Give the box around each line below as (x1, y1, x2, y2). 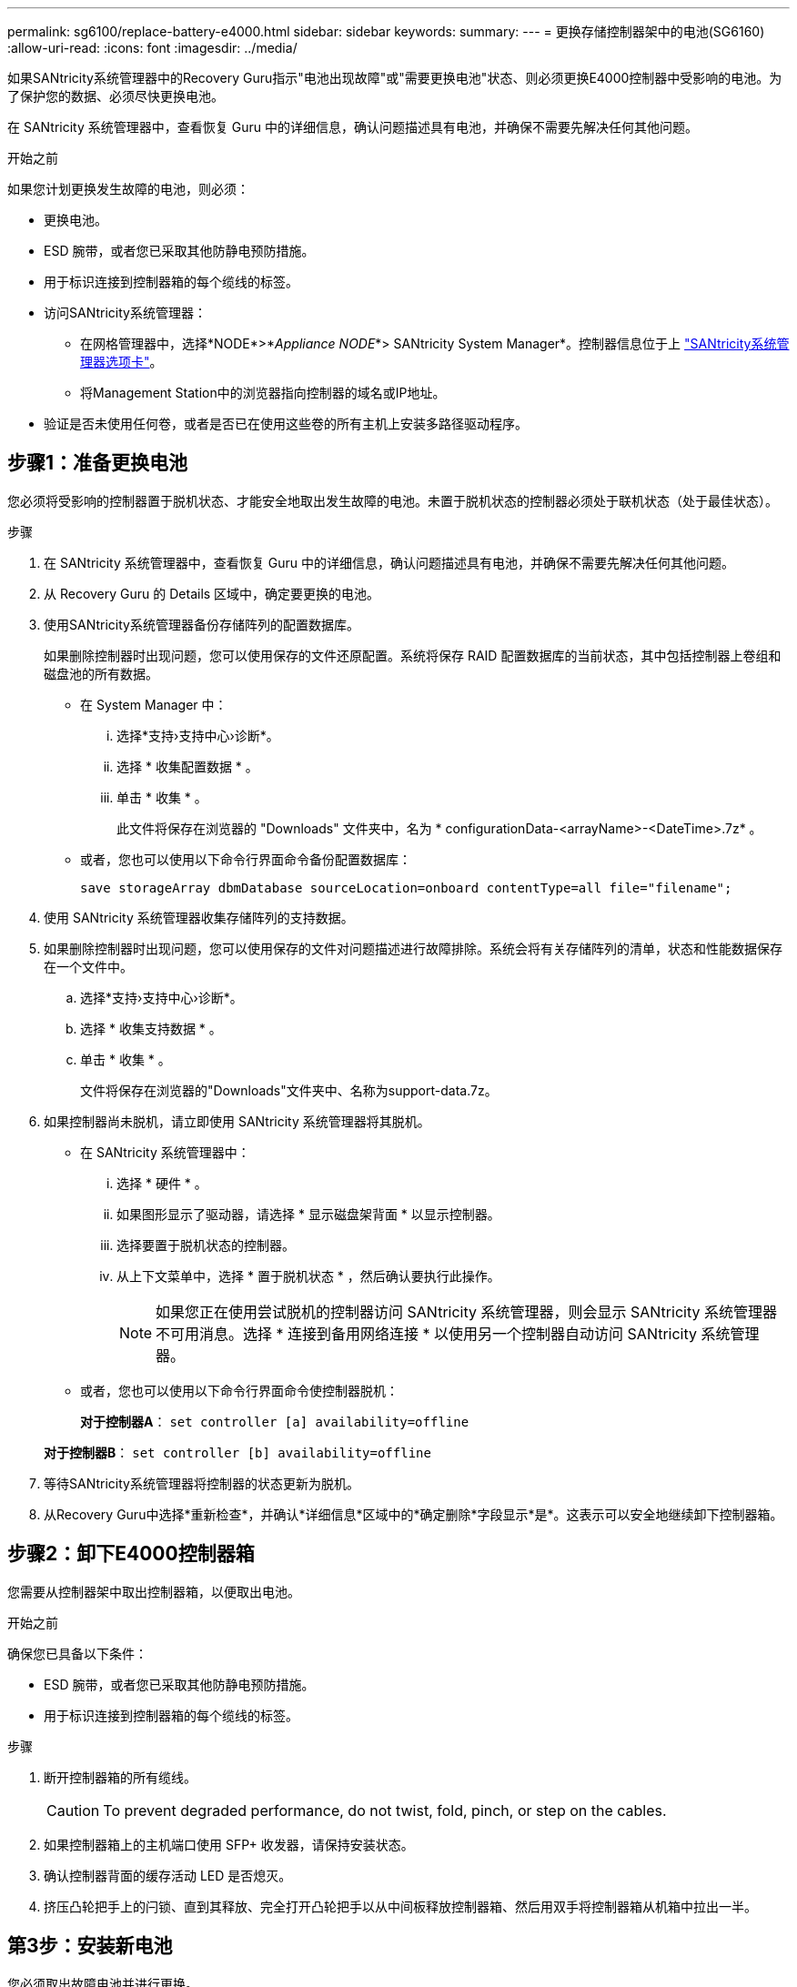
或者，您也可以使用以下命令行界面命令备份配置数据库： (80, 851, 411, 867)
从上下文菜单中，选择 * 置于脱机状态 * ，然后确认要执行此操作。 (116, 1267, 500, 1284)
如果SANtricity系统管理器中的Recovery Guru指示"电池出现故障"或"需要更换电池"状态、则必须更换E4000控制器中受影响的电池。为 (7, 70, 782, 86)
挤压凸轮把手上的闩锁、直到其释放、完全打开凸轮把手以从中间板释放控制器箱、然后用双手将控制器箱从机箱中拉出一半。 (44, 1898, 757, 1914)
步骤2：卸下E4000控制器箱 (7, 1542, 255, 1566)
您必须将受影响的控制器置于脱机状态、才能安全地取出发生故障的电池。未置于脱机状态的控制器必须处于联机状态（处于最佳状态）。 (7, 492, 778, 509)
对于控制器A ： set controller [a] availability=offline (80, 1413, 469, 1429)
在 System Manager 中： (80, 696, 227, 712)
